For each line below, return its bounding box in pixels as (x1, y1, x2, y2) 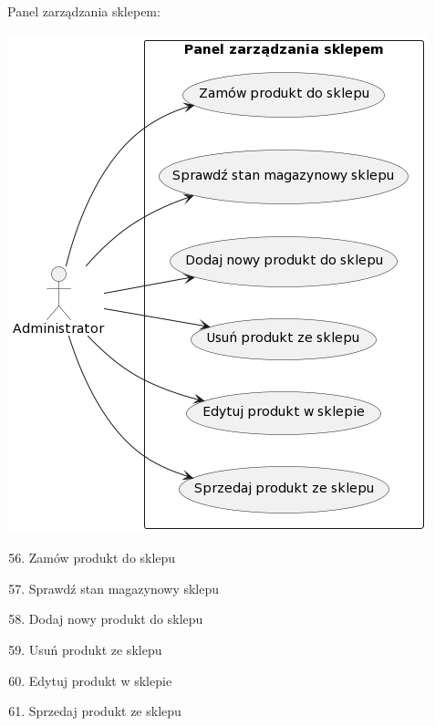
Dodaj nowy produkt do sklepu (28, 609, 203, 628)
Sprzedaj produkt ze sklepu (28, 701, 181, 721)
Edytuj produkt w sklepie (28, 670, 172, 690)
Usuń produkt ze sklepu (28, 639, 162, 659)
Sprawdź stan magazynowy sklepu (28, 578, 220, 597)
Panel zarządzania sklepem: (7, 2, 161, 20)
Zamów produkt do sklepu (28, 548, 176, 567)
